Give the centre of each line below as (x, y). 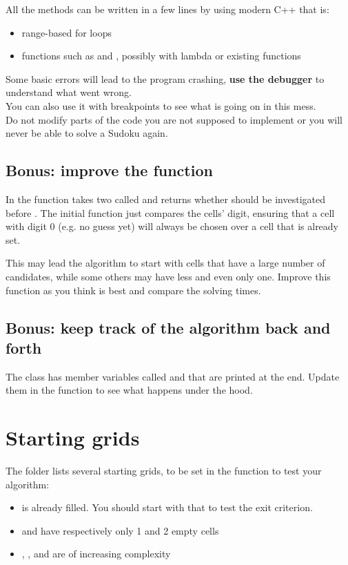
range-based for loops (66, 32)
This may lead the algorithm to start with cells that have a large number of (165, 263)
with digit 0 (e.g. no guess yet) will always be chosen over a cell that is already (172, 226)
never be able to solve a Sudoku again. (87, 133)
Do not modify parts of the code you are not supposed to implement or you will (174, 119)
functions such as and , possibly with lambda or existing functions (161, 56)
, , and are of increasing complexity (96, 554)
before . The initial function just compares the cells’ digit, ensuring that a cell (170, 212)
